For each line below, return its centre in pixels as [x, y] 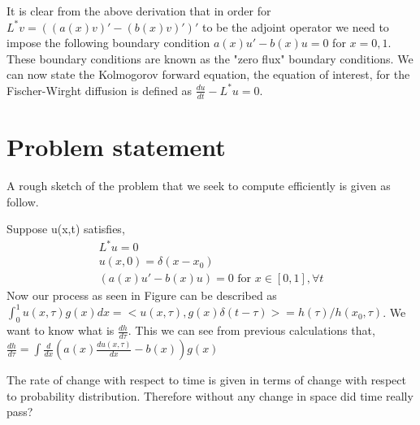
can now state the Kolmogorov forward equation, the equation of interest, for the [208, 74]
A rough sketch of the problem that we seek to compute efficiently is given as [199, 185]
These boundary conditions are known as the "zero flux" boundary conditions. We [210, 58]
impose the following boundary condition [108, 43]
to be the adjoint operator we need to [295, 26]
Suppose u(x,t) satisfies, [66, 229]
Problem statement [116, 146]
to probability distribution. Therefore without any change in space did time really [210, 395]
